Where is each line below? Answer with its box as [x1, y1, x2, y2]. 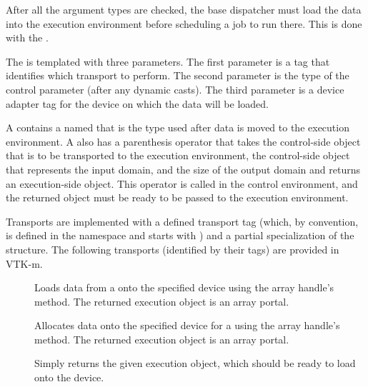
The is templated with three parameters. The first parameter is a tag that [6, 54, 330, 69]
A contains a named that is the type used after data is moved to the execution [6, 120, 349, 135]
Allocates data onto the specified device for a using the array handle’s [34, 318, 340, 333]
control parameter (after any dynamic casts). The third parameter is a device [6, 81, 344, 96]
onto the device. [34, 370, 104, 385]
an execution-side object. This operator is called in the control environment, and [6, 176, 358, 191]
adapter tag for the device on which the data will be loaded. [6, 96, 269, 111]
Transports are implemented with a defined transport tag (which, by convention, [6, 213, 359, 228]
